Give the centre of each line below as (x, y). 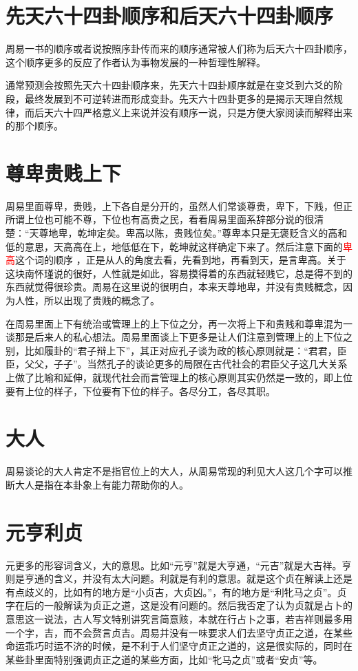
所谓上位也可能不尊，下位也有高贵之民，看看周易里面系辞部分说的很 (160, 219)
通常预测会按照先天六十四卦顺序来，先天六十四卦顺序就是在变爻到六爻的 (169, 85)
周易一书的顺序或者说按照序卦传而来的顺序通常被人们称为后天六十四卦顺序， (179, 49)
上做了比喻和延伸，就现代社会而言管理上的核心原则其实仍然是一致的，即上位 (179, 377)
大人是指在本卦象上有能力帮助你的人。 (102, 484)
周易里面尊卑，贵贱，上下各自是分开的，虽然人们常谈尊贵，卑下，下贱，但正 (179, 205)
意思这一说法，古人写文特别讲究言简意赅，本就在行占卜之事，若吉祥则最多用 (179, 618)
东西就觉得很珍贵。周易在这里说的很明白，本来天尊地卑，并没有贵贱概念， (174, 287)
